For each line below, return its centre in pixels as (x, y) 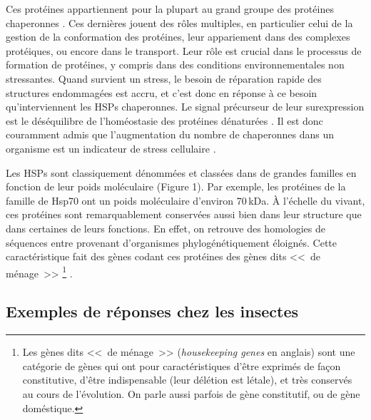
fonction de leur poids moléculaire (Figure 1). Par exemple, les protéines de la (176, 186)
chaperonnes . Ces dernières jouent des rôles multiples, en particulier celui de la (179, 22)
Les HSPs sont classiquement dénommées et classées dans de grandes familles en (181, 172)
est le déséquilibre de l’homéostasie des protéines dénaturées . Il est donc (164, 120)
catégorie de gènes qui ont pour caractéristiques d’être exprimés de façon (182, 365)
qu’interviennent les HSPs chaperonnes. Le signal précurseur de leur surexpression (185, 107)
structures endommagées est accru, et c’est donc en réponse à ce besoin (162, 92)
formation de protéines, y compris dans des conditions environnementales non (175, 65)
